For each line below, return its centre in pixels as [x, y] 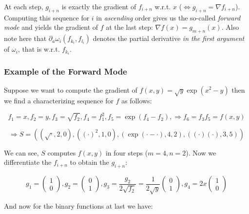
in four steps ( [127, 152]
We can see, [21, 152]
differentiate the [28, 162]
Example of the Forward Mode [66, 71]
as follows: [137, 101]
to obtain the [89, 162]
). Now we [201, 152]
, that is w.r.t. [39, 49]
